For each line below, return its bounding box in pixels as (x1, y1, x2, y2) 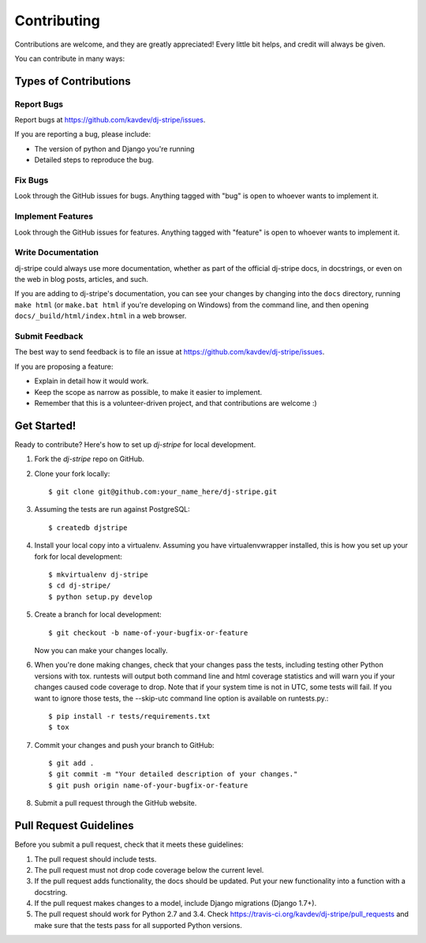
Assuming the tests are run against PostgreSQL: (34, 505, 191, 514)
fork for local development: (34, 551, 122, 561)
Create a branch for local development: (34, 610, 162, 619)
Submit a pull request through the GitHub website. (34, 798, 197, 808)
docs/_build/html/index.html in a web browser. (14, 311, 187, 321)
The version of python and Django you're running (34, 144, 195, 153)
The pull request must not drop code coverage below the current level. (34, 865, 264, 874)
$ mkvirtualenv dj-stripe (48, 569, 149, 579)
